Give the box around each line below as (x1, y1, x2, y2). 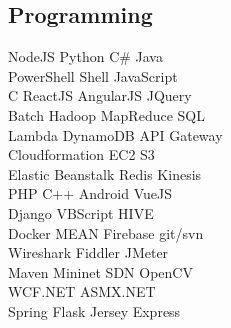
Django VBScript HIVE (8, 202, 154, 223)
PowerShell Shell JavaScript (8, 65, 178, 86)
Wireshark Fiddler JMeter (8, 242, 169, 263)
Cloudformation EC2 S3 (8, 144, 155, 165)
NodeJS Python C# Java (8, 46, 163, 67)
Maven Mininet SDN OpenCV (8, 261, 193, 282)
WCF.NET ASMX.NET (8, 281, 156, 302)
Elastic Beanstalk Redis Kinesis (8, 163, 202, 184)
